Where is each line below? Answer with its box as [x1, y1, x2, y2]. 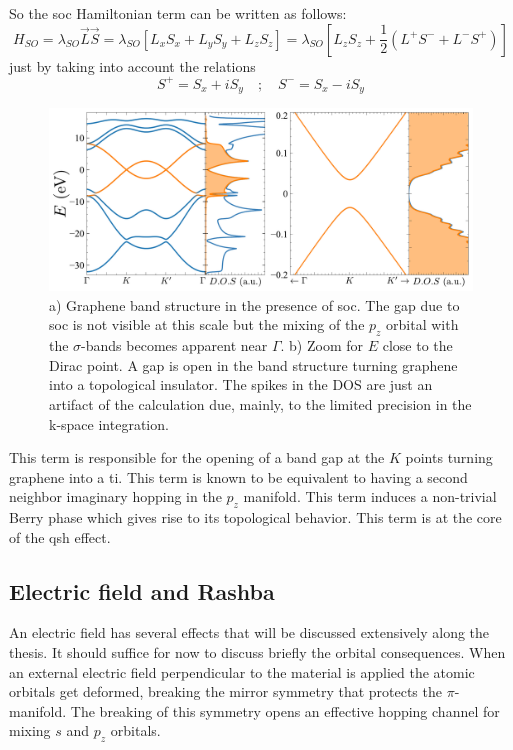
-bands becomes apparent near [81, 335, 268, 356]
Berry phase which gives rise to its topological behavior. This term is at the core [9, 507, 502, 528]
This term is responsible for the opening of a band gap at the [9, 447, 385, 468]
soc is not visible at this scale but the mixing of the [49, 314, 365, 335]
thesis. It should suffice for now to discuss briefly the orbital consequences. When [9, 642, 506, 663]
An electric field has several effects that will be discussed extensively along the [9, 622, 490, 643]
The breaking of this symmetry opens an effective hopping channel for [70, 700, 500, 721]
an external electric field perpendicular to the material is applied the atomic [9, 661, 475, 682]
